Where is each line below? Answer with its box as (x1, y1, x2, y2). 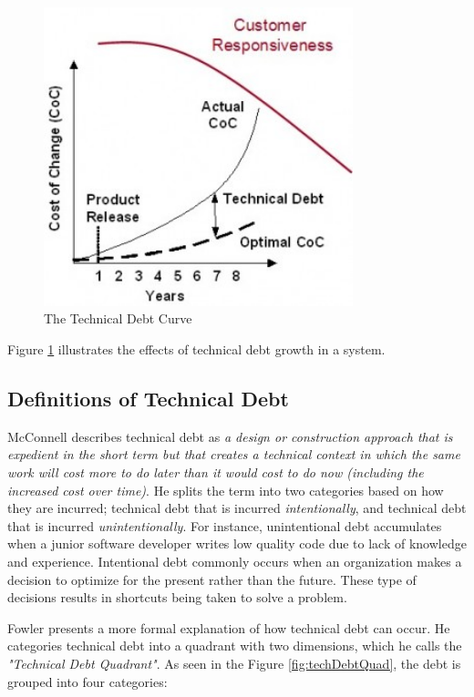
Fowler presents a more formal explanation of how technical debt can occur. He (7, 618, 450, 637)
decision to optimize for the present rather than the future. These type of (7, 569, 417, 589)
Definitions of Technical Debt (7, 384, 289, 413)
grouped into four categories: (7, 671, 168, 691)
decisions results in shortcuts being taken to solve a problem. (7, 588, 347, 607)
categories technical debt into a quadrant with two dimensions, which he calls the (7, 636, 462, 655)
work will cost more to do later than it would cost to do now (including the (7, 463, 424, 482)
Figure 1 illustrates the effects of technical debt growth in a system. (7, 340, 386, 359)
